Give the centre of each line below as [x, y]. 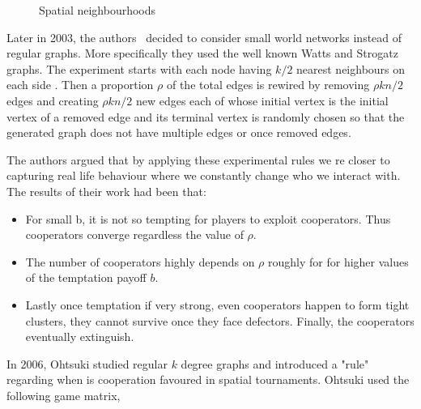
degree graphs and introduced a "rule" [275, 363]
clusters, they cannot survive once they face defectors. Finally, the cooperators [220, 320]
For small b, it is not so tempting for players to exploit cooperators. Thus [208, 218]
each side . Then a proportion [80, 85]
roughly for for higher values [338, 261]
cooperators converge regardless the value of [134, 234]
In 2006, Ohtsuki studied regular [87, 363]
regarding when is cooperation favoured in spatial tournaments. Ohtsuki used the [208, 379]
